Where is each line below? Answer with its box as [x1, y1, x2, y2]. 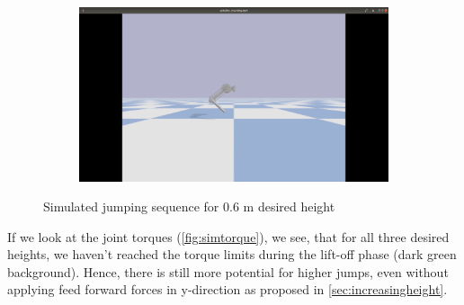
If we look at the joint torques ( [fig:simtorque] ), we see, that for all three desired [7, 227, 450, 246]
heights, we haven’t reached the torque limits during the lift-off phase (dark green [7, 245, 457, 264]
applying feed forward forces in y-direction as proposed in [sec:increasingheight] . [7, 280, 448, 299]
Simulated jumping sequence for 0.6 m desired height [43, 197, 335, 216]
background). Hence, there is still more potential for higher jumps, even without [7, 262, 449, 281]
